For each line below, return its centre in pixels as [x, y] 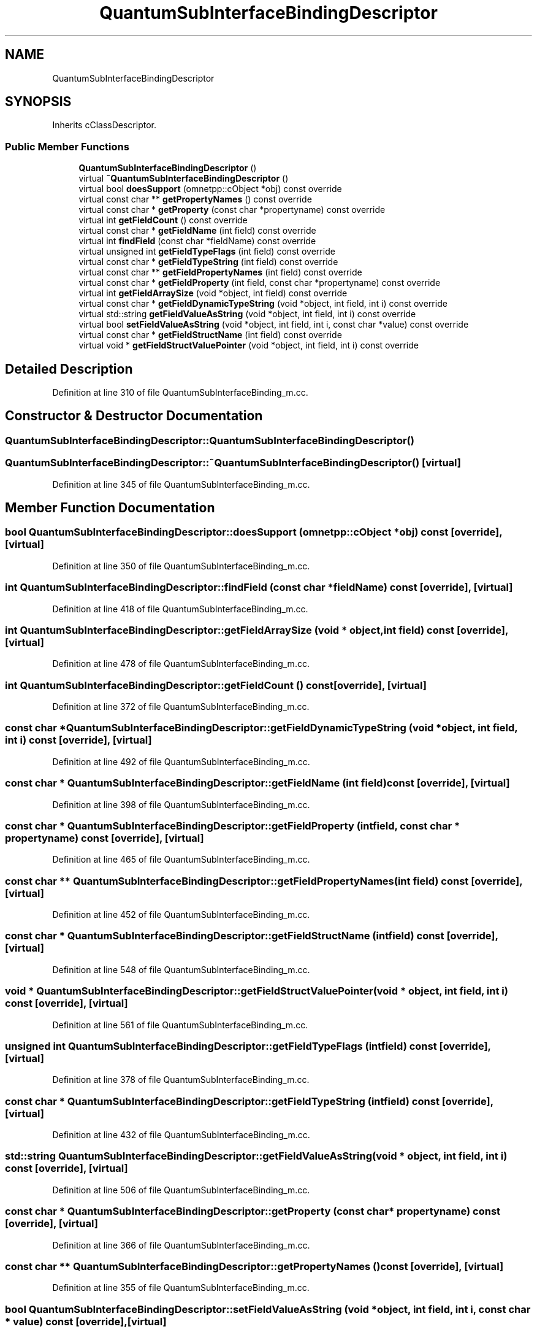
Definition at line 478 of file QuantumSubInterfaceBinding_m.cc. [181, 664]
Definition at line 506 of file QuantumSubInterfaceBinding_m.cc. [181, 1190]
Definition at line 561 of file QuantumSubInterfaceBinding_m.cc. [180, 1025]
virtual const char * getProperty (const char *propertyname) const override [232, 210]
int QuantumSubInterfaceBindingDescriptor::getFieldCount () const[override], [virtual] [216, 685]
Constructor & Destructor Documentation [134, 416]
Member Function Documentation [110, 508]
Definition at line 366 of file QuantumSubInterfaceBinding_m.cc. [181, 1245]
